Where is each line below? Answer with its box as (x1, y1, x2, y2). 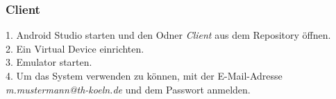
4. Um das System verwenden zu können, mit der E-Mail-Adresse (6, 69, 283, 82)
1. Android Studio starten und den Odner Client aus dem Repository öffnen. (6, 28, 331, 42)
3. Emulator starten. (6, 55, 92, 69)
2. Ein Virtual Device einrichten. (6, 41, 144, 55)
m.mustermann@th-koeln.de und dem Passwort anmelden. (6, 82, 251, 96)
